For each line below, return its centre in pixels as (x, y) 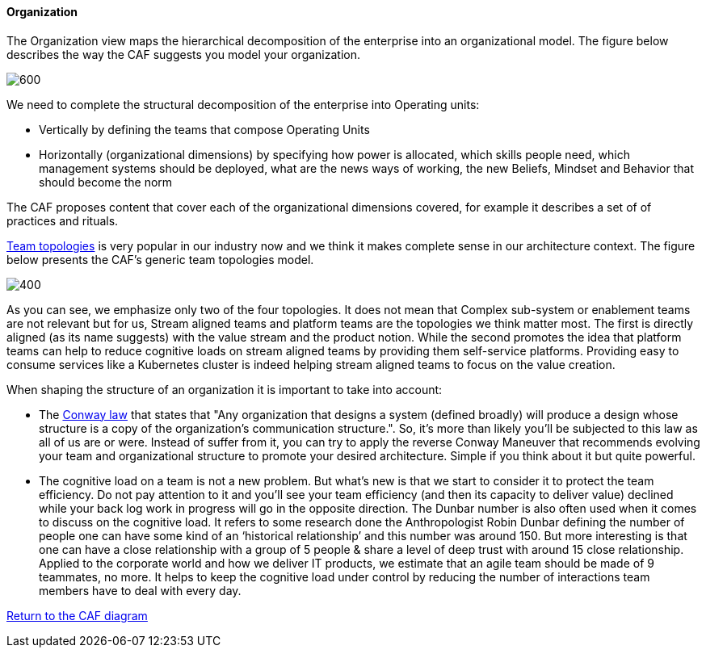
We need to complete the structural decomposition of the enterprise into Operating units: (243, 104)
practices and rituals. (63, 220)
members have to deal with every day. (140, 590)
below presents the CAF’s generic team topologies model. (160, 259)
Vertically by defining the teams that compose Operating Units (204, 129)
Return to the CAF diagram (77, 615)
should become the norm (106, 182)
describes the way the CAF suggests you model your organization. (183, 54)
